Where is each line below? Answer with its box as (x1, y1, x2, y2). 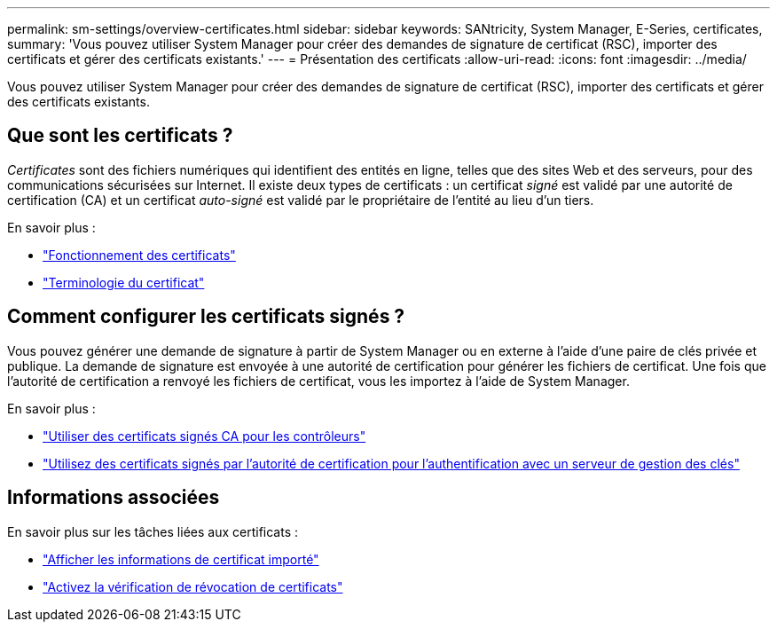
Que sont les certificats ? (7, 124, 233, 147)
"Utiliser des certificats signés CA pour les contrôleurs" (43, 428, 366, 444)
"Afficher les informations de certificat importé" (43, 551, 319, 567)
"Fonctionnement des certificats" (43, 247, 236, 263)
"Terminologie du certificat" (43, 274, 205, 290)
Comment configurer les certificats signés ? (7, 305, 405, 328)
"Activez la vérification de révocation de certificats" (43, 578, 343, 594)
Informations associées (7, 486, 220, 509)
